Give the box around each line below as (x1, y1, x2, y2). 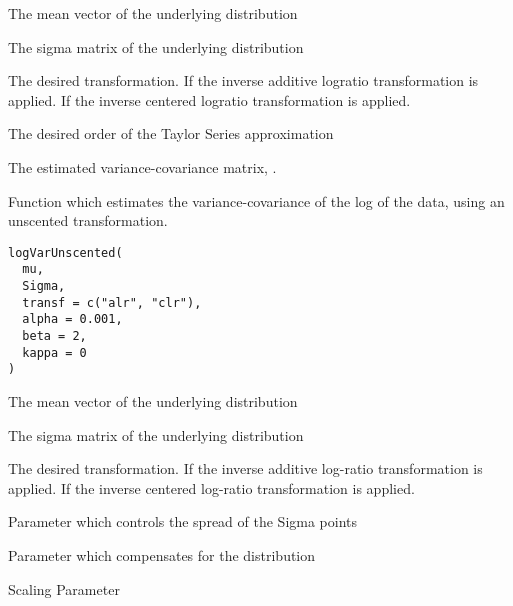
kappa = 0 (22, 345, 87, 360)
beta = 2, (22, 329, 87, 344)
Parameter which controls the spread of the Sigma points (8, 511, 358, 532)
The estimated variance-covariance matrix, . (8, 156, 277, 177)
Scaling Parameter (8, 578, 120, 599)
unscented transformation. (8, 210, 168, 231)
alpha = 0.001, (22, 312, 123, 327)
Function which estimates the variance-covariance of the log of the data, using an (8, 190, 505, 211)
